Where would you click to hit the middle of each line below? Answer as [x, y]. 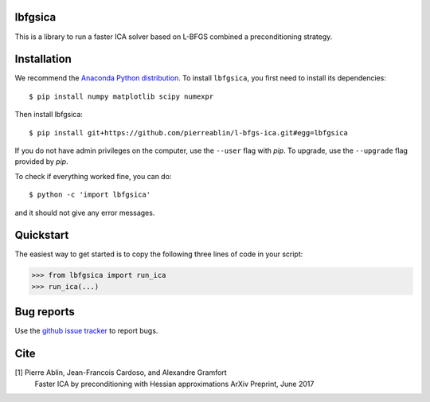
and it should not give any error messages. [85, 213]
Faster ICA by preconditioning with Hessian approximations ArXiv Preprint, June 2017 [174, 384]
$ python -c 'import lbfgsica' [90, 195]
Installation [43, 59]
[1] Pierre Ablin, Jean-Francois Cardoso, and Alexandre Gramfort [121, 373]
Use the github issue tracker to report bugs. [86, 331]
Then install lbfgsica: [49, 115]
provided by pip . [41, 162]
